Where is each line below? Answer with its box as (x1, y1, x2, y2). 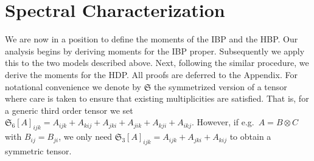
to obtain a (229, 130, 271, 143)
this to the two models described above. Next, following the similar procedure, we (5, 56, 309, 69)
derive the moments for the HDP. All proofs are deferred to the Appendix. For (5, 68, 298, 80)
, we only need (58, 130, 113, 143)
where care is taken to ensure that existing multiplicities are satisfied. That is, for (5, 92, 309, 105)
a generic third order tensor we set (5, 103, 133, 116)
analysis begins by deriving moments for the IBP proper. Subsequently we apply (5, 44, 305, 57)
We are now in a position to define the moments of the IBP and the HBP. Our (5, 33, 298, 45)
